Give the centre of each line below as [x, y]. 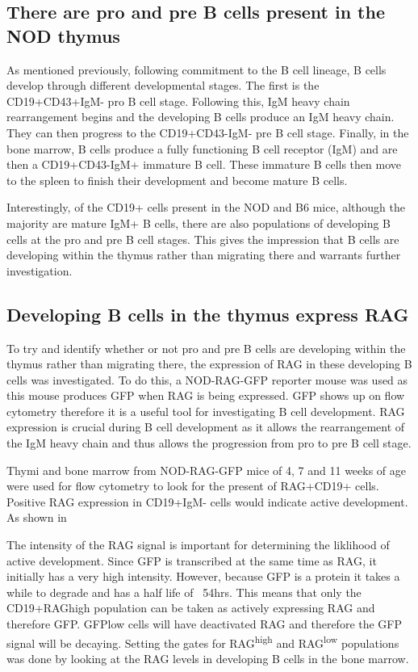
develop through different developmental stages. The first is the [163, 85]
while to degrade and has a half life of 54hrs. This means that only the [184, 592]
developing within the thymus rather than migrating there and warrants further [204, 255]
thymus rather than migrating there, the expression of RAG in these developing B [209, 364]
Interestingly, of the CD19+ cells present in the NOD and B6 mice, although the [206, 207]
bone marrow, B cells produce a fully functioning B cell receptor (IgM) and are [202, 148]
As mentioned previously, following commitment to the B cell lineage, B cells [196, 69]
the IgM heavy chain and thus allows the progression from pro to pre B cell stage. [209, 443]
